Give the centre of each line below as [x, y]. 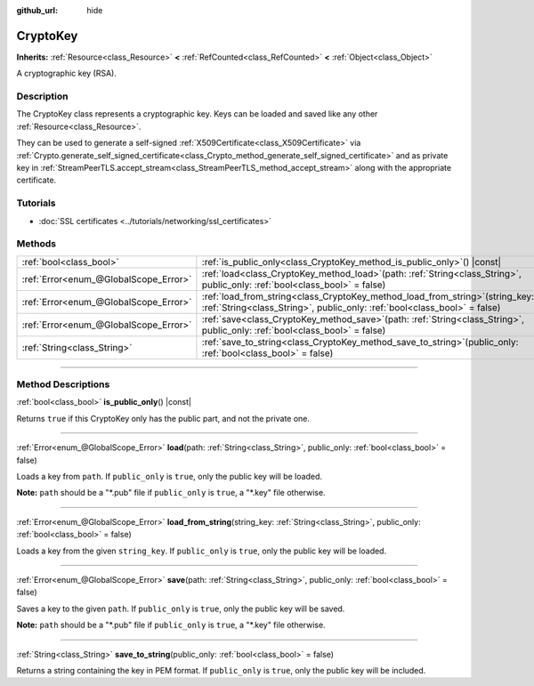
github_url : [37, 10]
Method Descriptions [63, 384]
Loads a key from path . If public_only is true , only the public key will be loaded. [169, 476]
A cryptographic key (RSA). [67, 73]
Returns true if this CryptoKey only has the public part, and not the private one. [163, 418]
